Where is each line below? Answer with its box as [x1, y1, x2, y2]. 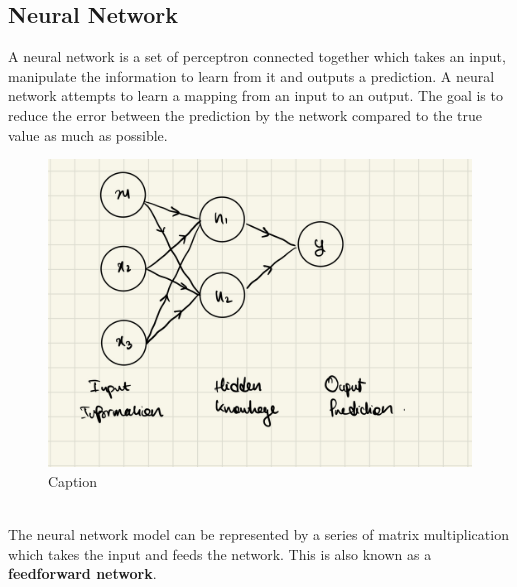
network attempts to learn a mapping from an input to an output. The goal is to [8, 85, 503, 106]
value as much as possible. [8, 124, 168, 145]
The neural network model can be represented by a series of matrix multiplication [8, 524, 509, 545]
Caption [48, 470, 98, 491]
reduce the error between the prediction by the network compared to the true [8, 104, 482, 125]
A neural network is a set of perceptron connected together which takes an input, [8, 46, 506, 67]
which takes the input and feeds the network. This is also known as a [8, 543, 432, 564]
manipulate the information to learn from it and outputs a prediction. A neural [8, 65, 495, 86]
